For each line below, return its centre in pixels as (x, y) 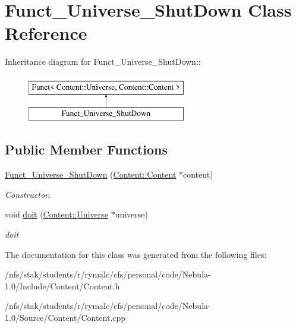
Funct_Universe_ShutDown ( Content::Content (91, 174)
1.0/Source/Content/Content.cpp (65, 318)
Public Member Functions (86, 149)
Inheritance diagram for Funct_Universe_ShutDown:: (103, 61)
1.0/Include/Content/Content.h (62, 286)
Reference (46, 33)
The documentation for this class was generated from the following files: (136, 254)
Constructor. (28, 194)
